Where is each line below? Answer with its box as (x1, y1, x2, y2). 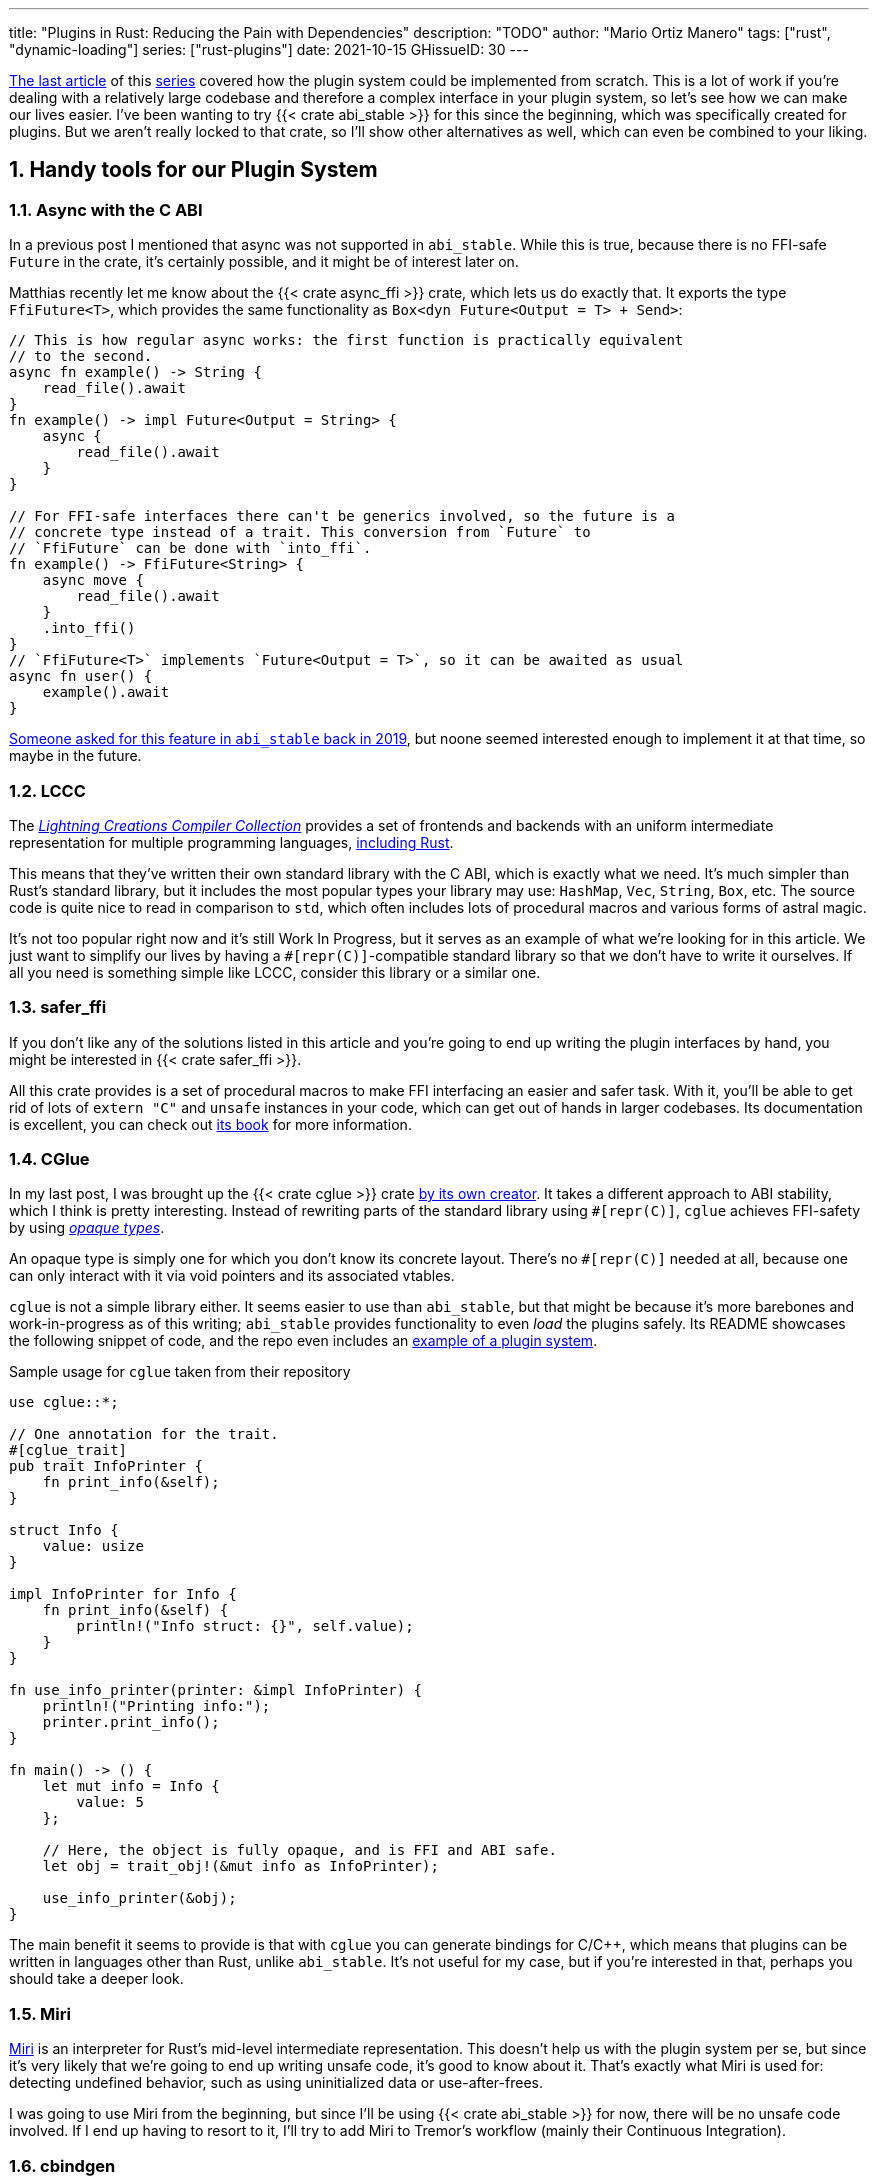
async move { (42, 572, 144, 589)
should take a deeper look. (9, 1970, 184, 1988)
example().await (42, 684, 170, 701)
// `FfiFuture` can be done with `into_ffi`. (9, 540, 372, 557)
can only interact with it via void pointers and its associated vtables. (9, 1267, 455, 1285)
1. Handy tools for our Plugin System (9, 157, 378, 183)
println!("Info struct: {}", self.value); (76, 1618, 414, 1635)
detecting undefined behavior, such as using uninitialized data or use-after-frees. (9, 2074, 543, 2092)
